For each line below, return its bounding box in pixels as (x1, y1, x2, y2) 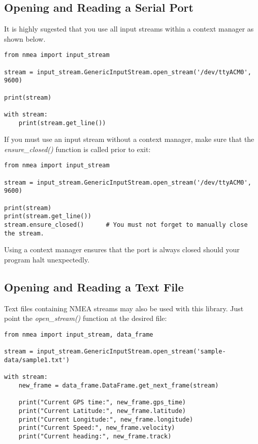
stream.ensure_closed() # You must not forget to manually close (4, 221, 248, 229)
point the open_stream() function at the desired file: (4, 313, 167, 323)
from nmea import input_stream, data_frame (4, 331, 153, 338)
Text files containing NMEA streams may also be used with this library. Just (4, 303, 244, 313)
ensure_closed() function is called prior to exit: (4, 143, 151, 154)
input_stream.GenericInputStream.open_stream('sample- (37, 348, 226, 356)
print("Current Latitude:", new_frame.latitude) (18, 407, 186, 415)
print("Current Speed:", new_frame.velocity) (18, 424, 175, 432)
